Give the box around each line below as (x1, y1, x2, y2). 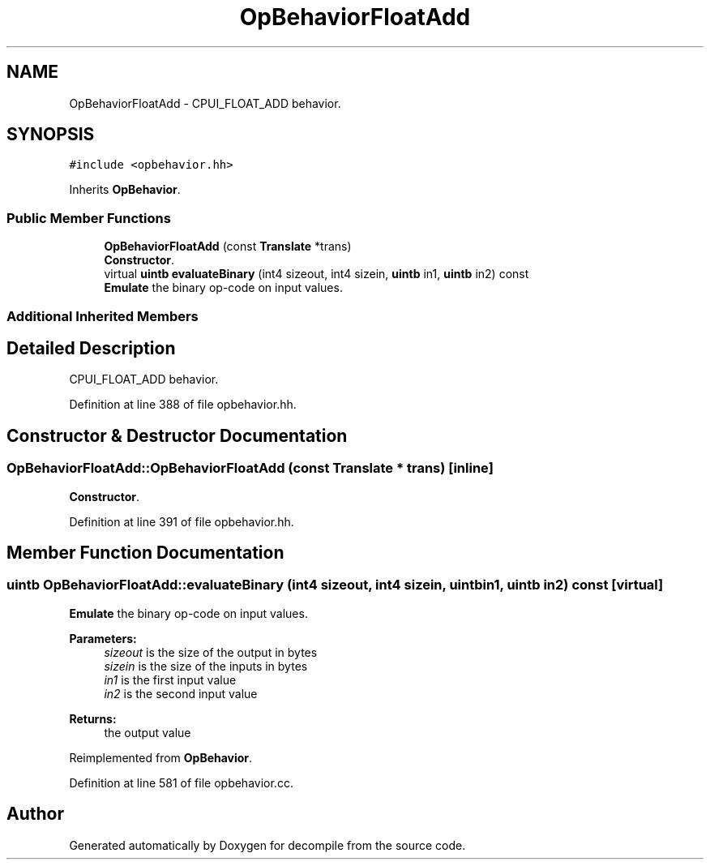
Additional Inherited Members (6, 307, 199, 324)
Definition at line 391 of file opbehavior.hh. (69, 514, 294, 529)
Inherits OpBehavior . (69, 182, 181, 197)
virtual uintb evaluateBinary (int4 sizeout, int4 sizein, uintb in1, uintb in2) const (104, 267, 529, 281)
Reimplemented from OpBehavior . (69, 750, 253, 765)
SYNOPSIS (6, 124, 95, 145)
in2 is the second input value (104, 686, 258, 701)
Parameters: (69, 631, 137, 645)
